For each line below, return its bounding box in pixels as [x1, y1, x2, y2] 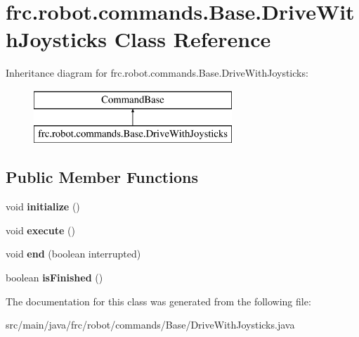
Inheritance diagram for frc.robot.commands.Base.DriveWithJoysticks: [6, 65, 308, 80]
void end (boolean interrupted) [6, 246, 141, 261]
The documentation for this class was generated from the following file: [6, 293, 311, 308]
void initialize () [6, 199, 80, 214]
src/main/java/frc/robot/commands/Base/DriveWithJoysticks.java [6, 317, 295, 332]
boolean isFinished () [6, 270, 103, 285]
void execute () [6, 222, 75, 237]
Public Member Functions [6, 166, 198, 188]
